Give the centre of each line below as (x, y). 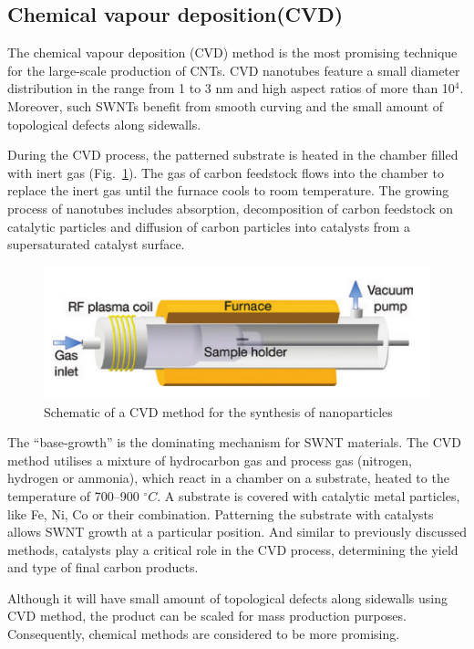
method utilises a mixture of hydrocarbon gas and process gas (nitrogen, (210, 460)
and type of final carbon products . (103, 567)
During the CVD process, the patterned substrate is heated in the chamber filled (233, 155)
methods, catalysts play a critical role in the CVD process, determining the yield (233, 549)
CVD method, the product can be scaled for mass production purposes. (207, 616)
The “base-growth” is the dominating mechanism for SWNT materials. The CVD (234, 442)
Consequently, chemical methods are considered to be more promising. (204, 634)
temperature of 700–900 (73, 495)
